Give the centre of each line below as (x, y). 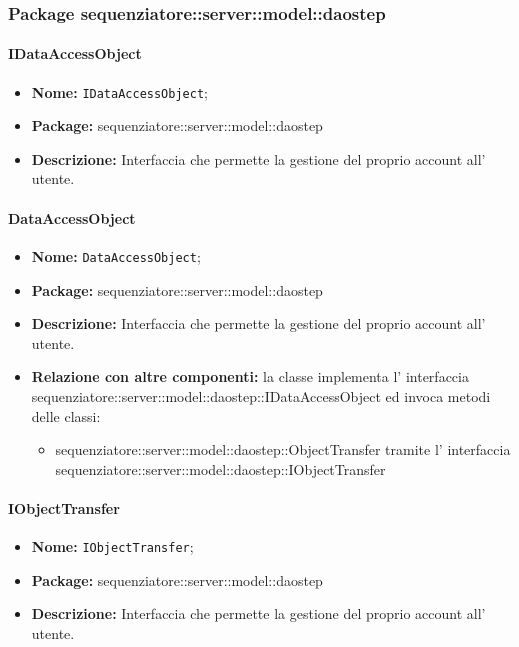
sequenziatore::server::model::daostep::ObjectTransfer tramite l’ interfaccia (283, 449)
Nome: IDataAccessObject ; (119, 91)
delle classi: (66, 415)
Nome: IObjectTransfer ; (112, 546)
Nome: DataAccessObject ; (116, 255)
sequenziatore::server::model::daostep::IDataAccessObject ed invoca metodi (261, 395)
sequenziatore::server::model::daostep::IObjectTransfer (220, 468)
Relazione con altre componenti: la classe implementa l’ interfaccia (250, 376)
